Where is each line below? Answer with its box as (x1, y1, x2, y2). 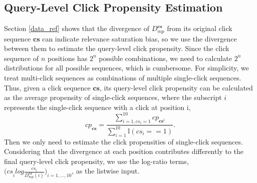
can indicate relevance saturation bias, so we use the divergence (42, 33, 237, 43)
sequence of (4, 52, 39, 63)
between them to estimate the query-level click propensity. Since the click (4, 43, 229, 53)
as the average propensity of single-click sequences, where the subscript (4, 92, 222, 102)
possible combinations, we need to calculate (99, 52, 232, 63)
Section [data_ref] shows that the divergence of (4, 23, 149, 33)
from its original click (167, 23, 232, 33)
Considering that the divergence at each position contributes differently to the (4, 146, 243, 156)
